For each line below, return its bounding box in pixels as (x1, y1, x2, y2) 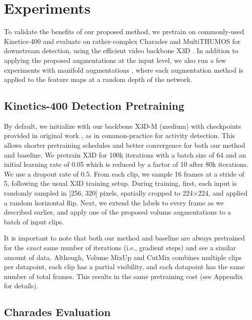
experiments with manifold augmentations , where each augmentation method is (4, 64, 244, 75)
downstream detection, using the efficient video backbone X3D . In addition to (4, 45, 238, 56)
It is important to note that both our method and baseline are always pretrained (4, 233, 245, 243)
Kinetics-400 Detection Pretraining (4, 98, 185, 113)
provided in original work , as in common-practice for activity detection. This (4, 130, 235, 140)
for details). (4, 280, 39, 291)
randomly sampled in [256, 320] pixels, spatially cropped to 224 (4, 188, 193, 198)
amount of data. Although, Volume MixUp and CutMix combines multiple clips (4, 252, 242, 262)
